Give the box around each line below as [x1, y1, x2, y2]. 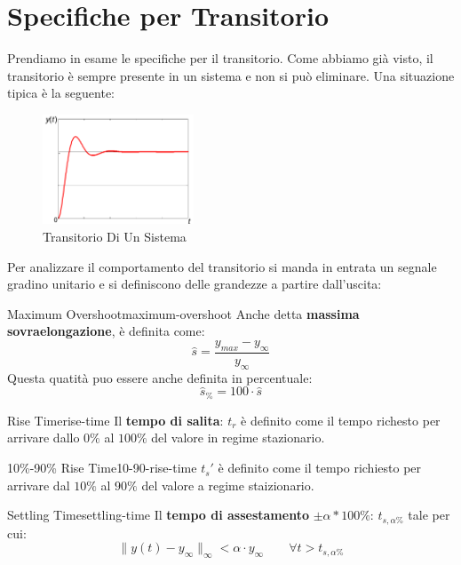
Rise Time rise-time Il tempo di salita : [7, 410, 224, 429]
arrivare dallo [7, 428, 80, 447]
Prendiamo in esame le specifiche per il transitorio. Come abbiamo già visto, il [7, 49, 433, 68]
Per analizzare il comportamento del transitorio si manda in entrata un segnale [7, 257, 437, 275]
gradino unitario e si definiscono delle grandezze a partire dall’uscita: [7, 275, 382, 293]
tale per [408, 505, 450, 524]
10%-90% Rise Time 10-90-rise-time [7, 458, 197, 477]
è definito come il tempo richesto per [241, 410, 441, 429]
